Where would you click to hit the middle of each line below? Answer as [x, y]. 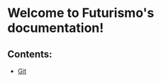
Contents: [30, 54]
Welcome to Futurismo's [81, 13]
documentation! [56, 28]
